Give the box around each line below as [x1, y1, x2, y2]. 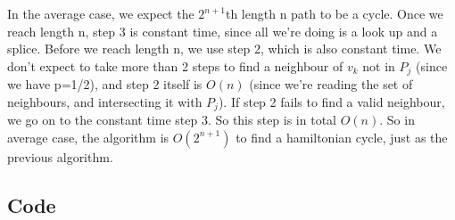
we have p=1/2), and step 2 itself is [7, 75, 203, 94]
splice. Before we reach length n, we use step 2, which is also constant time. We [7, 39, 442, 58]
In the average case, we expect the [7, 4, 194, 22]
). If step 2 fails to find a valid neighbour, [218, 92, 445, 110]
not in [362, 56, 395, 75]
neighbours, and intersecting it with [7, 92, 203, 110]
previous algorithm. [7, 147, 113, 166]
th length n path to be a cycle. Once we [225, 4, 443, 22]
